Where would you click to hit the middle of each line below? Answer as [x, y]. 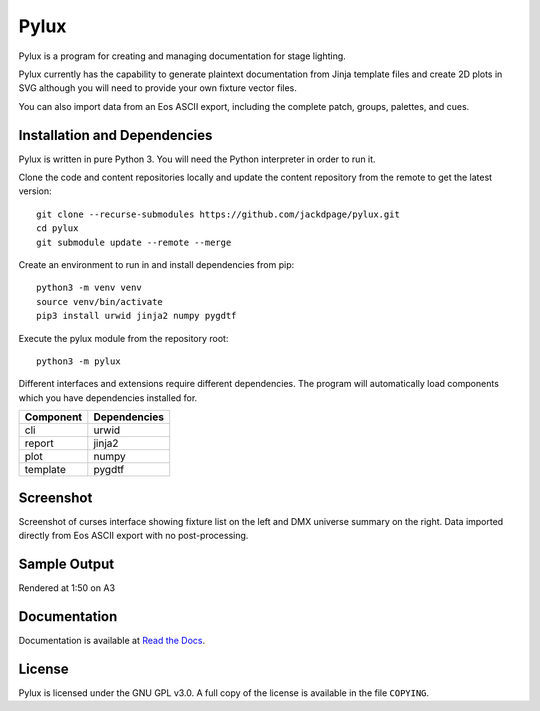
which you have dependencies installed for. [108, 397]
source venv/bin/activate [100, 301]
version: [35, 191]
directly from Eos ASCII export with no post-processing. [133, 535]
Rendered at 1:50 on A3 [66, 587]
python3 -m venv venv [89, 288]
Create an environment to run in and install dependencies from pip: [156, 264]
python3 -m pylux [78, 361]
